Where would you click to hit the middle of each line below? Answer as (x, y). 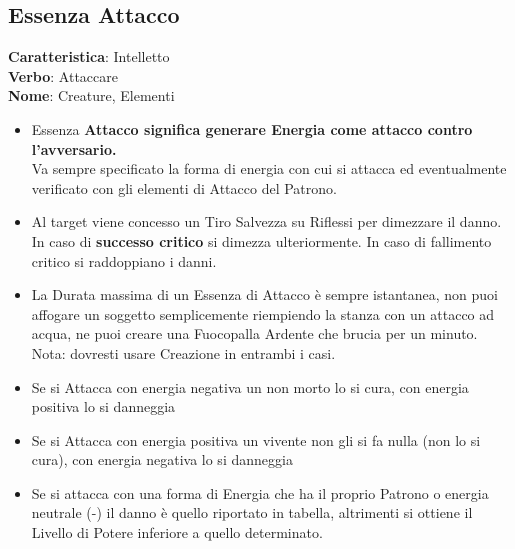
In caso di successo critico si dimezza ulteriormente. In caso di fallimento (261, 240)
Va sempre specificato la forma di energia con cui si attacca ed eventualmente (269, 168)
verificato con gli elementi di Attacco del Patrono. (184, 187)
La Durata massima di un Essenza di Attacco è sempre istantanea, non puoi (264, 294)
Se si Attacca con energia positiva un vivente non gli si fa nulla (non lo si (256, 439)
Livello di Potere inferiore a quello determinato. (177, 532)
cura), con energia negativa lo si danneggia (162, 459)
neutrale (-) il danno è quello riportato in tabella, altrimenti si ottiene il (252, 512)
